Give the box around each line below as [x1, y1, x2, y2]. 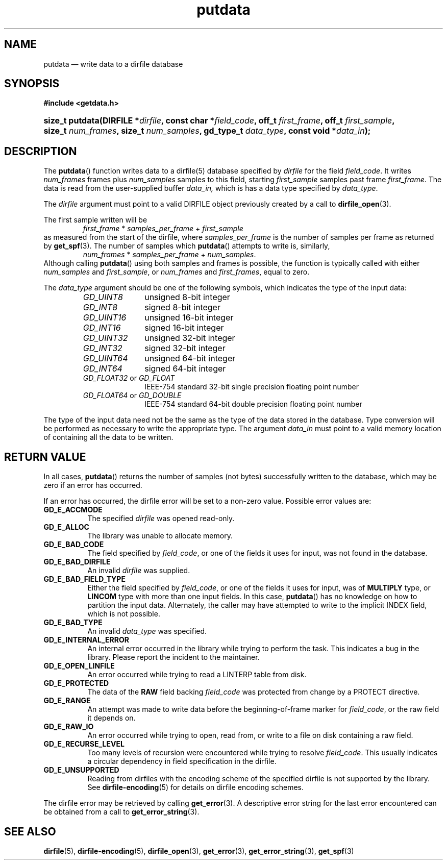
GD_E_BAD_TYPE [43, 618, 103, 627]
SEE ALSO [4, 825, 56, 838]
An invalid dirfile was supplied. [87, 566, 190, 575]
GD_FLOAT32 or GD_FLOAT [83, 374, 175, 383]
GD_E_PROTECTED [43, 679, 109, 688]
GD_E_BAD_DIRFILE [43, 557, 111, 566]
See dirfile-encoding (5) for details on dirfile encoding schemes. [87, 783, 304, 792]
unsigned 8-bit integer [144, 292, 230, 303]
